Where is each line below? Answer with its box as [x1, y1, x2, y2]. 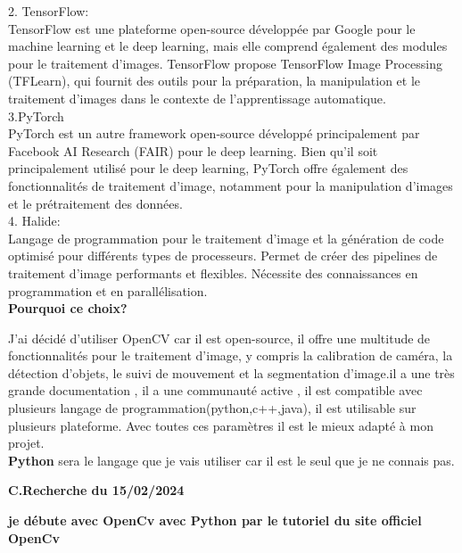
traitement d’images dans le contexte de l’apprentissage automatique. [8, 88, 386, 107]
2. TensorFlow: [8, 2, 89, 20]
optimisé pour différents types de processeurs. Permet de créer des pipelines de [8, 246, 438, 265]
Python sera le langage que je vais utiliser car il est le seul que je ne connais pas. [8, 450, 455, 469]
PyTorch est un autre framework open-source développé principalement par [8, 124, 420, 143]
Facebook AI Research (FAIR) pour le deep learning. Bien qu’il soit [8, 141, 378, 160]
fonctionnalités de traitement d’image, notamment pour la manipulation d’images [8, 176, 453, 194]
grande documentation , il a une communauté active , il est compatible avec [8, 381, 423, 400]
